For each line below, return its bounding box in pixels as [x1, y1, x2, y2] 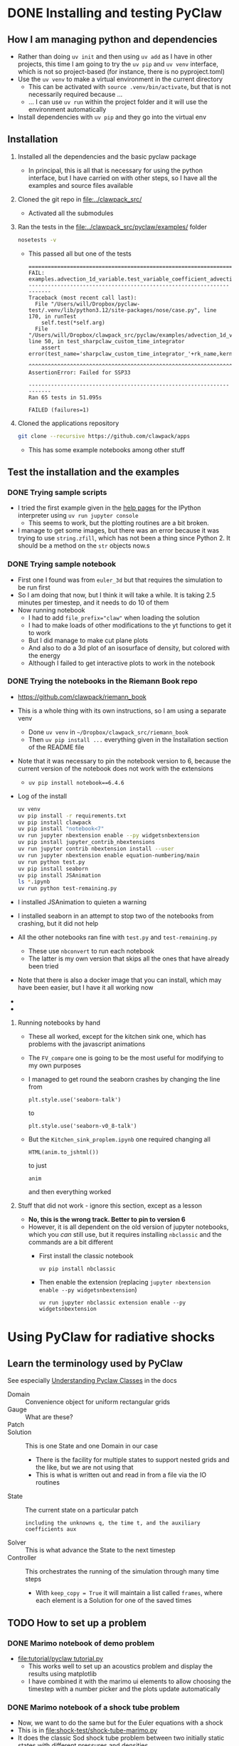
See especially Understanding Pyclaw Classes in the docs [7, 1376, 177, 1385]
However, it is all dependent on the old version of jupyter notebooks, [28, 1223, 229, 1231]
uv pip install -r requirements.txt [17, 812, 127, 820]
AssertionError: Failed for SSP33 [28, 369, 131, 376]
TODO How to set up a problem [7, 1616, 147, 1629]
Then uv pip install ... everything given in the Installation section [28, 735, 229, 743]
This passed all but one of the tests [28, 249, 132, 258]
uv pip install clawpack [17, 819, 92, 826]
